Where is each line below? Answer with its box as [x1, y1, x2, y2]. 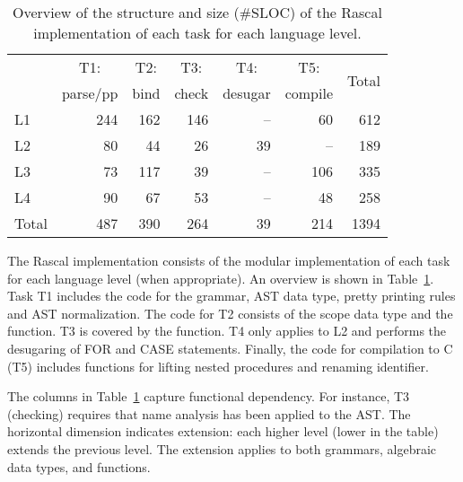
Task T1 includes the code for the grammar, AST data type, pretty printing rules [7, 286, 456, 305]
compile [284, 83, 333, 103]
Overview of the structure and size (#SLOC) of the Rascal [12, 2, 382, 22]
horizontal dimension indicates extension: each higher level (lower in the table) [7, 422, 439, 441]
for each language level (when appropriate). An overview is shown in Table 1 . [7, 268, 434, 287]
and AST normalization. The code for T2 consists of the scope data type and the [7, 303, 453, 322]
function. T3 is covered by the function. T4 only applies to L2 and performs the [7, 321, 447, 340]
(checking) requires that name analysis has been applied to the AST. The [7, 404, 411, 423]
